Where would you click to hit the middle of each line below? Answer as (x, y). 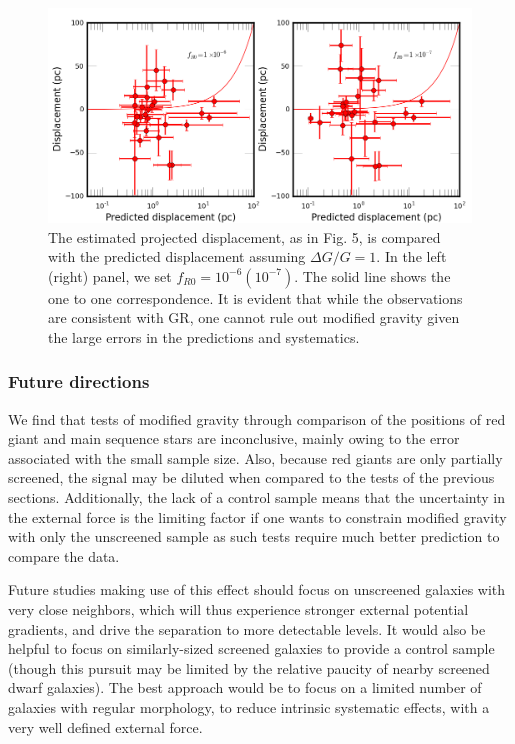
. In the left (411, 256)
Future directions (79, 381)
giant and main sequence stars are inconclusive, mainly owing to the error (234, 438)
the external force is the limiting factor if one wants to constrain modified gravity (257, 516)
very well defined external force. (105, 726)
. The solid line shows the (372, 275)
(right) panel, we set (110, 275)
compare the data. (64, 555)
